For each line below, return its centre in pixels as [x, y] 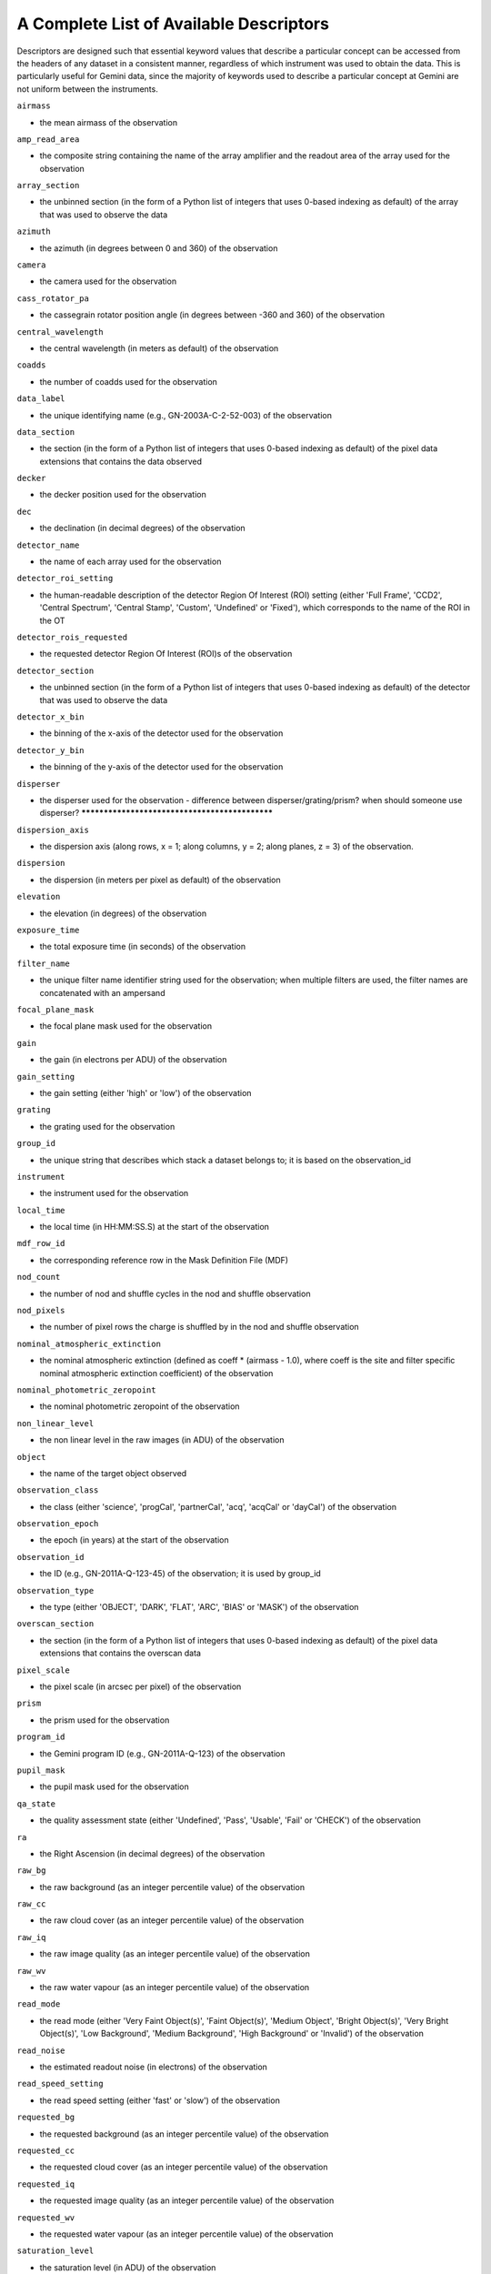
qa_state [36, 1804]
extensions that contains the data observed [120, 461]
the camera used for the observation [108, 281]
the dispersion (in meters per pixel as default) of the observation [160, 880]
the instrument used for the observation [114, 1193]
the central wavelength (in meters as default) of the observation [159, 348]
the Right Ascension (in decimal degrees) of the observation [152, 1853]
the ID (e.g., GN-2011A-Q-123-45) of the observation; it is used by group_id [180, 1574]
